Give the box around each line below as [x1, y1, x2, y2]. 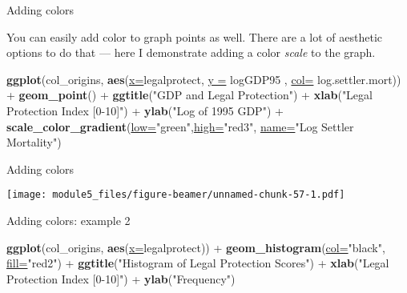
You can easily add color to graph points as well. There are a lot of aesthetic [6, 28, 383, 45]
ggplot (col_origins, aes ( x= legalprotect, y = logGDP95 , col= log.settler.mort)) [6, 70, 401, 87]
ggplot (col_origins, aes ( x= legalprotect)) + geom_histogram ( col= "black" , [6, 239, 385, 255]
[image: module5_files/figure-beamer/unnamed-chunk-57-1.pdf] [6, 189, 345, 201]
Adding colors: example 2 [6, 212, 131, 228]
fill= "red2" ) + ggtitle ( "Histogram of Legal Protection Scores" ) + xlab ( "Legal [6, 255, 389, 271]
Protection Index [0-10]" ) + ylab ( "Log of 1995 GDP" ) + [6, 102, 284, 118]
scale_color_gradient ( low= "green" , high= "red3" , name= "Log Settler [6, 118, 354, 134]
